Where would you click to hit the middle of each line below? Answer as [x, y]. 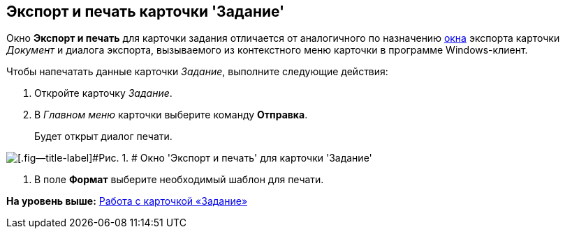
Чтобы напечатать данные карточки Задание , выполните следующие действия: [197, 72]
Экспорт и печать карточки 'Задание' [146, 11]
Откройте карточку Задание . [103, 93]
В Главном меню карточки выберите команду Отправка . [171, 115]
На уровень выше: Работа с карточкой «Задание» [127, 201]
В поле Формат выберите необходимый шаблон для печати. [179, 180]
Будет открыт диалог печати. [103, 136]
